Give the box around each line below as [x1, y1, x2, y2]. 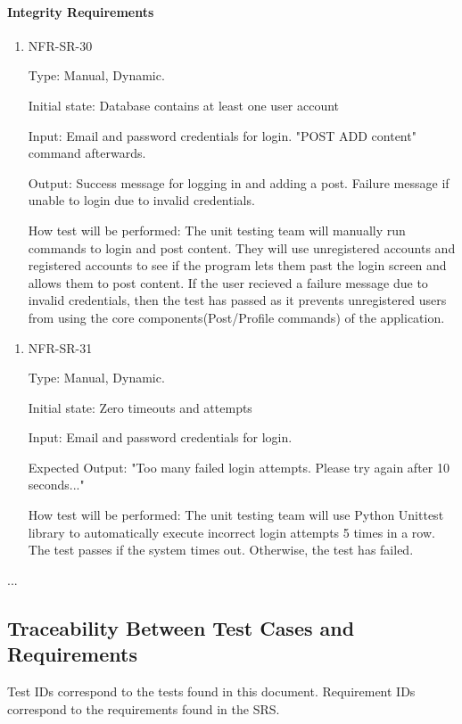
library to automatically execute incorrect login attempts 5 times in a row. [28, 522, 435, 541]
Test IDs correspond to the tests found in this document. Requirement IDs [7, 682, 416, 701]
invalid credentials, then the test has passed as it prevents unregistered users [28, 291, 447, 309]
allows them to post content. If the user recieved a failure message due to [28, 273, 428, 292]
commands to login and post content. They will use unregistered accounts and [28, 238, 456, 257]
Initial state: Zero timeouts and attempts [28, 398, 252, 416]
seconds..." [28, 475, 85, 494]
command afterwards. [28, 144, 146, 162]
